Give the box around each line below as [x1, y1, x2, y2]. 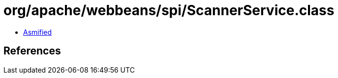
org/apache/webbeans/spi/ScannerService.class [3, 2, 335, 19]
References [3, 45, 61, 57]
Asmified [23, 27, 52, 36]
